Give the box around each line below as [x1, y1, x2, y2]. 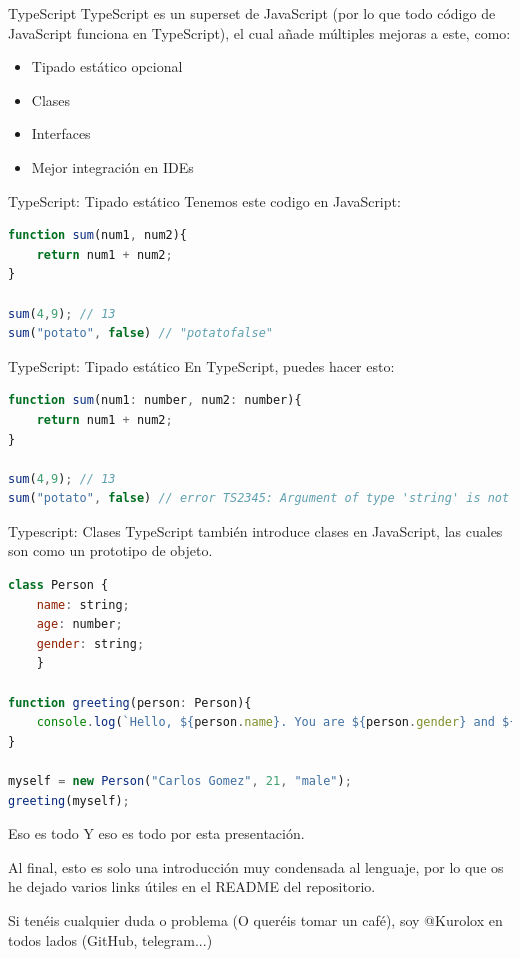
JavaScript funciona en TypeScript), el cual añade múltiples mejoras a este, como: [8, 22, 511, 43]
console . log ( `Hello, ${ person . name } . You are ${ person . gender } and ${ [36, 715, 517, 730]
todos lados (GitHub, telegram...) [8, 929, 213, 950]
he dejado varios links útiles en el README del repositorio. [8, 876, 376, 897]
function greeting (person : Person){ [8, 695, 252, 710]
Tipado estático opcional [31, 56, 183, 77]
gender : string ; [36, 636, 145, 651]
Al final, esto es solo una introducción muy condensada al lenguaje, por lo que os [8, 856, 504, 877]
